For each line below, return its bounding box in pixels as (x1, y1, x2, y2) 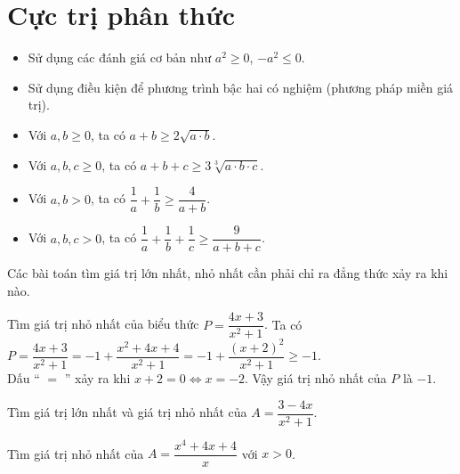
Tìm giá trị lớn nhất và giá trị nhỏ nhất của (7, 403, 247, 421)
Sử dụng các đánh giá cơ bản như (28, 48, 212, 67)
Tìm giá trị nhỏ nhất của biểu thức (7, 315, 199, 333)
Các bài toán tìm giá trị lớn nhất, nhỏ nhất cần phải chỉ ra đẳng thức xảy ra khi (7, 264, 448, 282)
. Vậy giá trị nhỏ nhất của (245, 369, 387, 388)
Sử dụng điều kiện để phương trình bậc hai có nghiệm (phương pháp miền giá (28, 78, 454, 96)
